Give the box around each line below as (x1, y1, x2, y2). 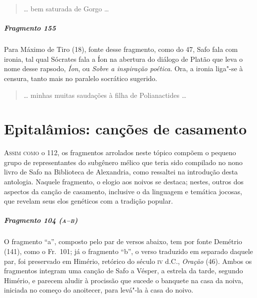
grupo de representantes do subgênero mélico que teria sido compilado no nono (4, 157, 243, 167)
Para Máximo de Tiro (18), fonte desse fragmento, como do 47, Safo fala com (4, 44, 238, 54)
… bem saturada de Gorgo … (23, 3, 109, 13)
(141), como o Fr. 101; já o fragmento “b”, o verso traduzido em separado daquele (4, 246, 253, 256)
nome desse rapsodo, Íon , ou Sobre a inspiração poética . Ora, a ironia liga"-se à (4, 63, 243, 74)
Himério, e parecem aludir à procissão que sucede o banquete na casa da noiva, (4, 275, 243, 285)
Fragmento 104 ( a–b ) (4, 215, 78, 225)
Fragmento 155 (4, 23, 56, 33)
